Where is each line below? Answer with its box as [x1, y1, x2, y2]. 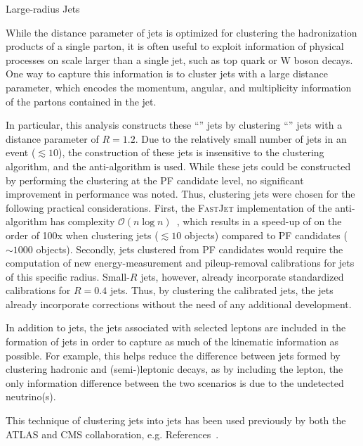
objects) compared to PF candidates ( [184, 227, 348, 242]
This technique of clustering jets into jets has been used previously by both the [6, 413, 346, 428]
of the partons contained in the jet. [6, 94, 157, 108]
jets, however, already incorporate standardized [140, 269, 344, 283]
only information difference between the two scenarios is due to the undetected [6, 375, 344, 390]
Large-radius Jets [6, 1, 80, 15]
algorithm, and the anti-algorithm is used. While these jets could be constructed [6, 158, 351, 173]
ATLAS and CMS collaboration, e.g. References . [6, 426, 219, 441]
